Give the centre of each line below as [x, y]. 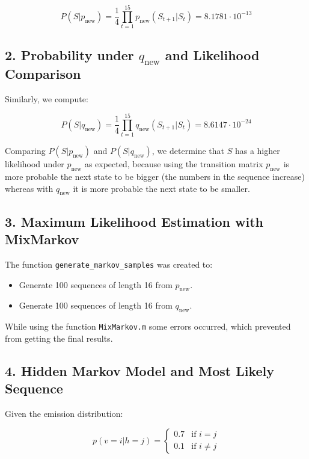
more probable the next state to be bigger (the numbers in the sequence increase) [155, 177]
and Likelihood [212, 54]
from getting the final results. [59, 338]
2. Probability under [69, 54]
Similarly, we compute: [47, 98]
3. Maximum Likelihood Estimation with [134, 221]
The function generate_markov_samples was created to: [109, 264]
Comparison [43, 73]
